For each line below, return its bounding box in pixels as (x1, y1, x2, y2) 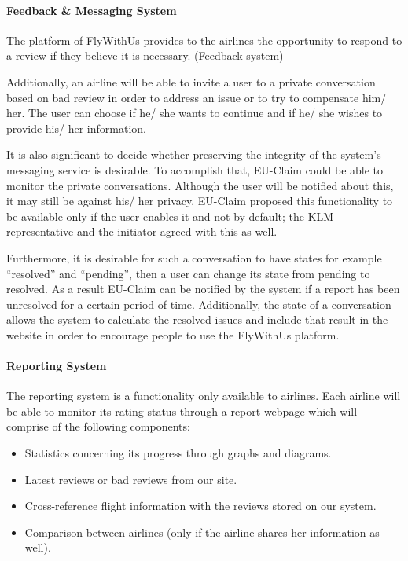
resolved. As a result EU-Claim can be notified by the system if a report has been (6, 280, 400, 297)
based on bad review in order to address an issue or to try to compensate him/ (6, 89, 387, 105)
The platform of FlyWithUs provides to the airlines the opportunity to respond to (6, 31, 402, 48)
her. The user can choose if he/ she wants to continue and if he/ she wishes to (6, 104, 383, 121)
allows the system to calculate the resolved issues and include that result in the (6, 311, 388, 328)
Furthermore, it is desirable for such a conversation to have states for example (6, 249, 382, 266)
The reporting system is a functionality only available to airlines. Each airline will (6, 387, 401, 404)
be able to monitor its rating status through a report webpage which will (6, 402, 358, 419)
